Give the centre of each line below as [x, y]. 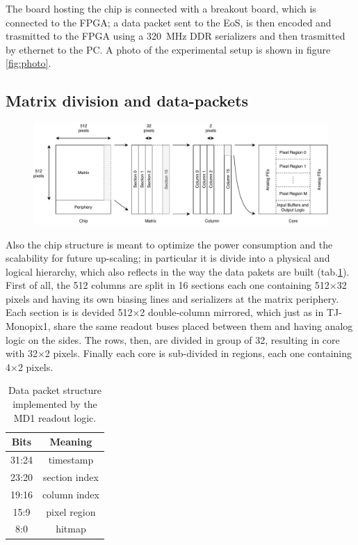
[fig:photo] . [29, 63]
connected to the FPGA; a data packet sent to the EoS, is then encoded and [169, 22]
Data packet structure [55, 390]
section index [71, 476]
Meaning [71, 442]
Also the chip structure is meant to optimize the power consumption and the [169, 244]
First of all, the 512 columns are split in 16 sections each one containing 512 [168, 285]
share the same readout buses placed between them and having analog [203, 326]
